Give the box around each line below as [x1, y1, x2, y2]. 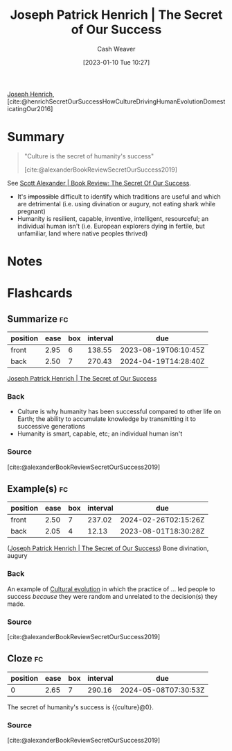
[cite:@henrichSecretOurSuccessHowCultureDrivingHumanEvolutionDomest [7, 97, 226, 106]
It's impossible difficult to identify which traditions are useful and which [17, 192, 222, 201]
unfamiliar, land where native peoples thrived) [17, 229, 148, 238]
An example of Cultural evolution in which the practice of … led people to [7, 584, 215, 593]
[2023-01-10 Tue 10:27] [82, 58, 150, 66]
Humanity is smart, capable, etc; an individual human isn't [17, 429, 183, 438]
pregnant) [17, 207, 46, 215]
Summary [7, 129, 64, 145]
